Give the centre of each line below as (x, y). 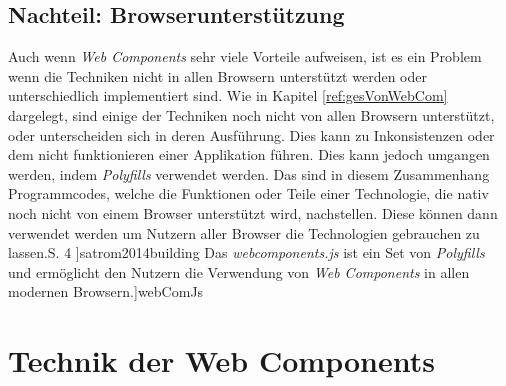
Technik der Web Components (221, 360)
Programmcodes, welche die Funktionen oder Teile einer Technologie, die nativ (248, 193)
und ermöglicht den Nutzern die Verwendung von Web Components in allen (239, 271)
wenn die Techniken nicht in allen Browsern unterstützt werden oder (217, 75)
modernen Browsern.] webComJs (106, 291)
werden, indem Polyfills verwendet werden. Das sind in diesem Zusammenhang (249, 173)
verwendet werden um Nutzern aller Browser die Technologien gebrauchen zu (244, 232)
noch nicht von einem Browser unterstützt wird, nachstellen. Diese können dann (253, 212)
